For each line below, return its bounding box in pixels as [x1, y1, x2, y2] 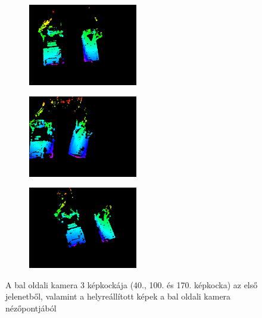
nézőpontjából [5, 301, 57, 314]
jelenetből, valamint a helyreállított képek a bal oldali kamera [5, 290, 231, 303]
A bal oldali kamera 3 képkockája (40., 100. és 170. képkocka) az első [5, 278, 258, 291]
